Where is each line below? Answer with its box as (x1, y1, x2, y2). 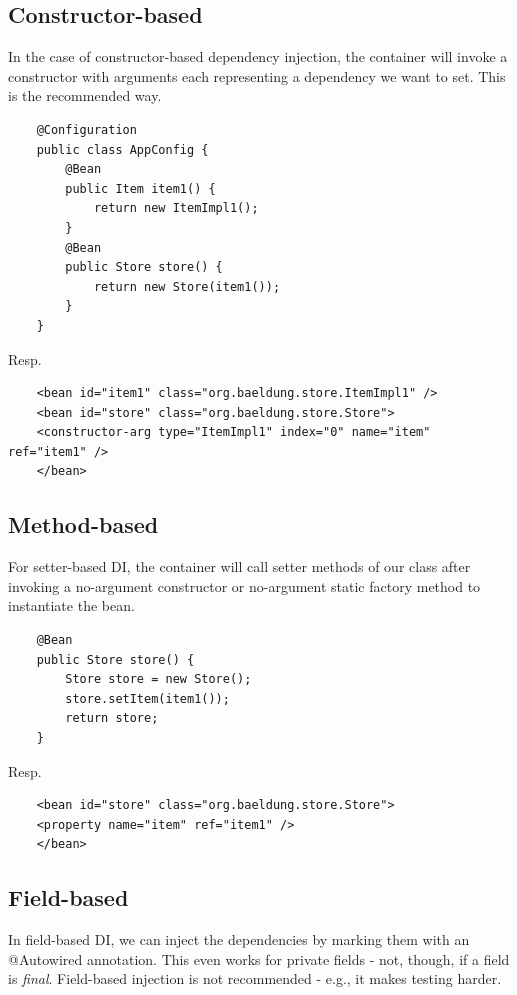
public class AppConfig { (36, 142, 209, 157)
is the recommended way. (8, 85, 162, 106)
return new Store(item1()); (93, 279, 281, 294)
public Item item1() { (65, 181, 216, 196)
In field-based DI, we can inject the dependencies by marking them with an (8, 929, 470, 950)
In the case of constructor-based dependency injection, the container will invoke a (8, 46, 508, 67)
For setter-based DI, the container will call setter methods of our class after (8, 556, 471, 577)
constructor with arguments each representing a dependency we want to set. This (8, 65, 506, 86)
